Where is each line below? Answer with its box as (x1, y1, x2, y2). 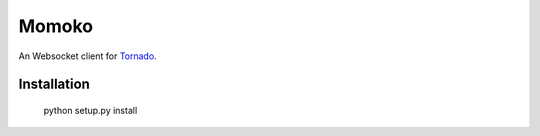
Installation (18, 76, 90, 93)
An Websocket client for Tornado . (18, 50, 157, 62)
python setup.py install (43, 104, 138, 116)
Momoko (18, 15, 94, 37)
